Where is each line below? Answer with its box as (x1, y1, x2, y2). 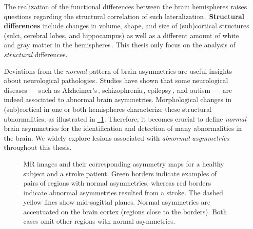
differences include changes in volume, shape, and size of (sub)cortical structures (4, 21, 249, 31)
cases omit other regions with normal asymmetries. (23, 216, 175, 226)
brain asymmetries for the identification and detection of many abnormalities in (4, 123, 242, 133)
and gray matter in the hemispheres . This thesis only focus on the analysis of (4, 40, 235, 50)
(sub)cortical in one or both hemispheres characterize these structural (4, 104, 212, 114)
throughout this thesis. (4, 142, 72, 152)
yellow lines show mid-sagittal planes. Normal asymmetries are (23, 197, 211, 207)
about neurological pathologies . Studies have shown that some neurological (4, 75, 228, 85)
